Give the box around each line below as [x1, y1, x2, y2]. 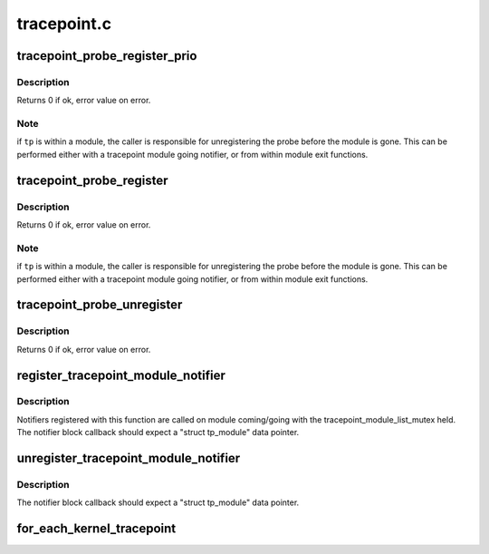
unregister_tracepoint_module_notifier [16, 451, 241, 466]
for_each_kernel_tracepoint [16, 521, 177, 537]
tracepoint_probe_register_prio [16, 48, 197, 63]
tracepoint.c [16, 14, 112, 34]
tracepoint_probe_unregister [16, 297, 183, 313]
